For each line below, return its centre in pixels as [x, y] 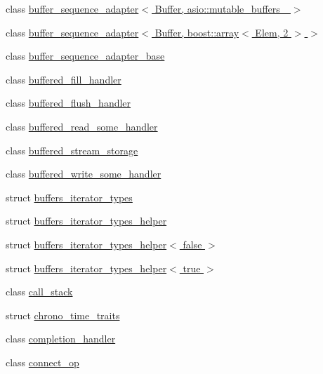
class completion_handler [61, 339]
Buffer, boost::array [197, 32]
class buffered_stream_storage [72, 150]
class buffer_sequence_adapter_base [85, 56]
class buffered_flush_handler [68, 103]
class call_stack [39, 292]
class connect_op [42, 362]
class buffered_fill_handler [64, 79]
